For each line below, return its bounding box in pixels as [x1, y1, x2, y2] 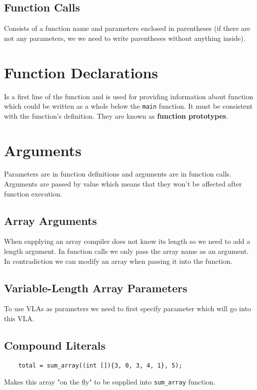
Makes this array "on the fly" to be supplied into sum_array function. [4, 376, 216, 387]
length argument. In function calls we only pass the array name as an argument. [4, 246, 249, 256]
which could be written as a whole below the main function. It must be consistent [4, 101, 253, 111]
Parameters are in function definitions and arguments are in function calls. [4, 169, 232, 179]
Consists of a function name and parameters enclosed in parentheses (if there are [4, 23, 251, 33]
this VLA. [4, 313, 34, 324]
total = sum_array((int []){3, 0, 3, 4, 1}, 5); [18, 362, 182, 369]
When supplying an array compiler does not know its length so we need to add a [4, 236, 251, 246]
